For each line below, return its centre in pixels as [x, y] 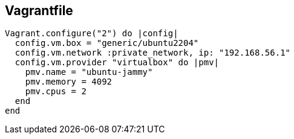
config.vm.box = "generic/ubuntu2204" [107, 43]
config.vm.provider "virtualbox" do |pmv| [117, 63]
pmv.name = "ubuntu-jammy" [89, 72]
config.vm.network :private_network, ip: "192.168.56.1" [153, 53]
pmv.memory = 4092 [69, 82]
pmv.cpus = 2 [56, 92]
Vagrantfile [39, 11]
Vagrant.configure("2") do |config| [92, 34]
